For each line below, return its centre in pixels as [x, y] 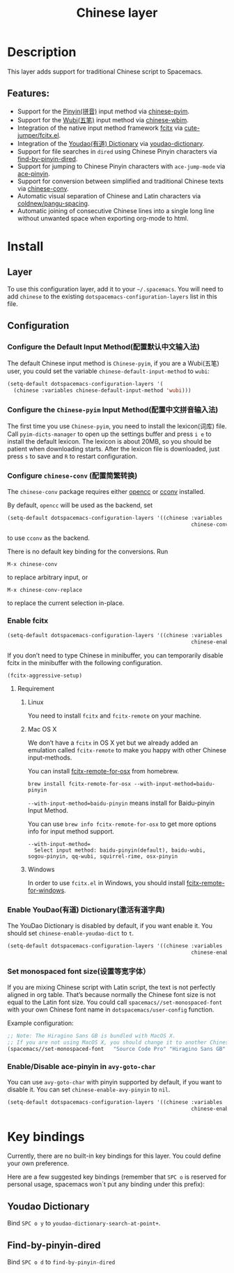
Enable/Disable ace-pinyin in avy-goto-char [81, 1067]
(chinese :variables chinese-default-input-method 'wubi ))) [102, 391]
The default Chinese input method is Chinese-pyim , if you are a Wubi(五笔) [113, 363]
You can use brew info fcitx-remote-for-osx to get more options [122, 824]
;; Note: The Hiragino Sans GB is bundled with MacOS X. [92, 1035]
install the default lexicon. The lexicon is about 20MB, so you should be [109, 442]
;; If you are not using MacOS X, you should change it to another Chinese [119, 1042]
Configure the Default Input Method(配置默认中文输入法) [103, 347]
